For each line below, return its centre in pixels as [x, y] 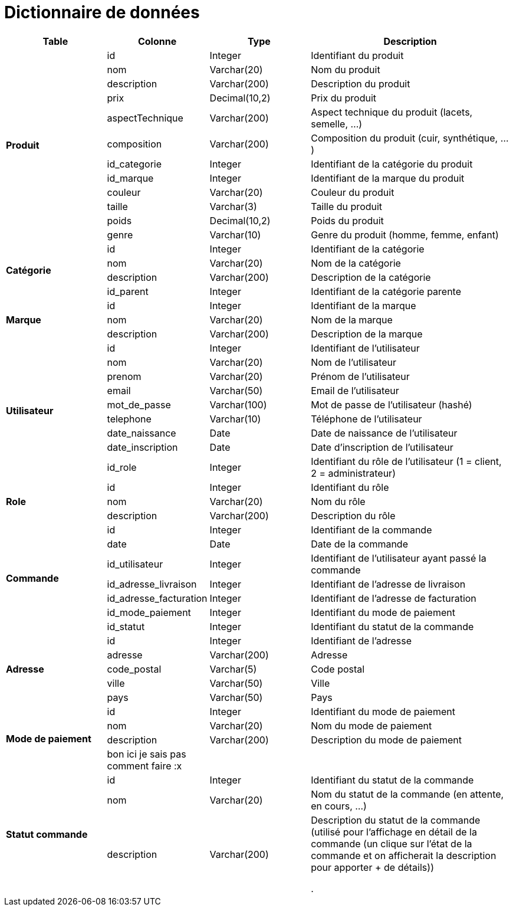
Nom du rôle [338, 501]
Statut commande [47, 834]
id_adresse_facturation [157, 598]
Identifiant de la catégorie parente [386, 291]
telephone [129, 419]
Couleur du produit [353, 192]
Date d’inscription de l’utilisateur [382, 447]
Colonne [157, 41]
